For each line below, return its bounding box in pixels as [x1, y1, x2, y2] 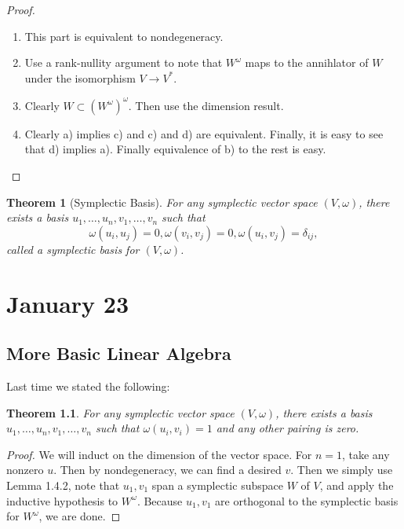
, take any [341, 446, 390, 462]
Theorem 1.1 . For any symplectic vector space [6, 404, 235, 421]
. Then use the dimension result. [128, 97, 284, 113]
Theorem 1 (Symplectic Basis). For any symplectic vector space [6, 193, 318, 210]
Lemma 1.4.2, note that [6, 476, 120, 493]
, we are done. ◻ [38, 508, 121, 524]
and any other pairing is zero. [216, 420, 359, 436]
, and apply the [319, 476, 394, 493]
